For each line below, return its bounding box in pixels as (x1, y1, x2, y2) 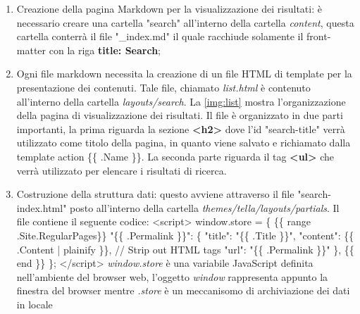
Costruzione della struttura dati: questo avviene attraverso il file (16, 187, 294, 201)
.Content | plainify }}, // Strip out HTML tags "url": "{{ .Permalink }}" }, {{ (16, 241, 354, 256)
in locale (16, 296, 53, 311)
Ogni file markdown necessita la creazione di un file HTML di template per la (16, 66, 352, 81)
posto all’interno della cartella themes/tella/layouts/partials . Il (70, 200, 340, 215)
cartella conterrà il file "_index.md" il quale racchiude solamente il (16, 29, 304, 44)
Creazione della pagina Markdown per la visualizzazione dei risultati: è (16, 1, 322, 15)
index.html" (16, 200, 67, 215)
